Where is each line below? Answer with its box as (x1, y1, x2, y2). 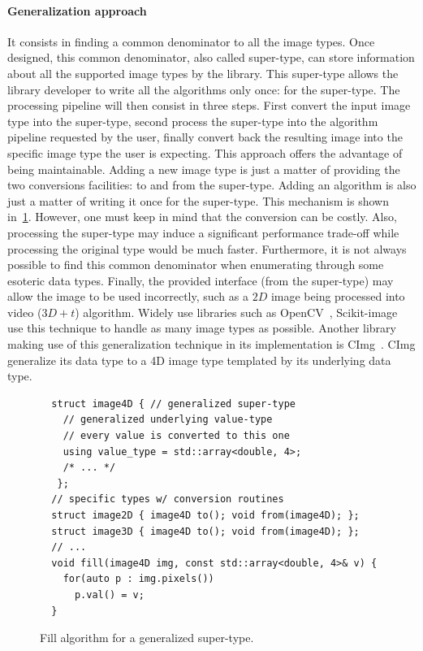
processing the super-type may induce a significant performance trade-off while (7, 224, 399, 241)
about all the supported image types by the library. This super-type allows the (7, 64, 399, 81)
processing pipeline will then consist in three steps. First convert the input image (7, 97, 411, 114)
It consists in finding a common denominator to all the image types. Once (7, 33, 375, 50)
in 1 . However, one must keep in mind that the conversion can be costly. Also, (7, 208, 397, 225)
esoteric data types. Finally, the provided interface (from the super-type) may (7, 271, 394, 289)
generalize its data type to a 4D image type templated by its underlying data (7, 351, 391, 368)
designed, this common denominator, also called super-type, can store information (7, 49, 415, 66)
